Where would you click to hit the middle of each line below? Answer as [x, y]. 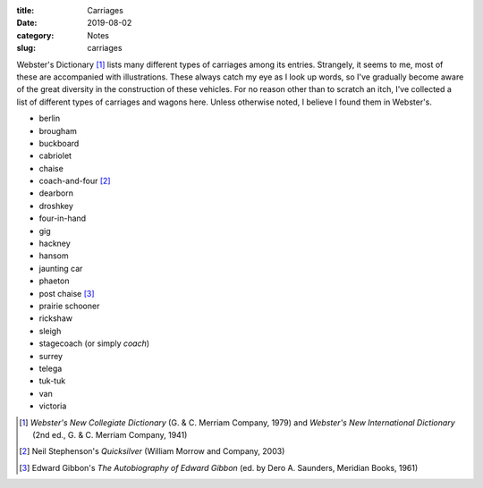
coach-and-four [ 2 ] [75, 181]
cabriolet [55, 156]
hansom [54, 256]
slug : [26, 48]
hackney [55, 244]
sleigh [50, 331]
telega [51, 368]
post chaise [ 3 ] [67, 293]
